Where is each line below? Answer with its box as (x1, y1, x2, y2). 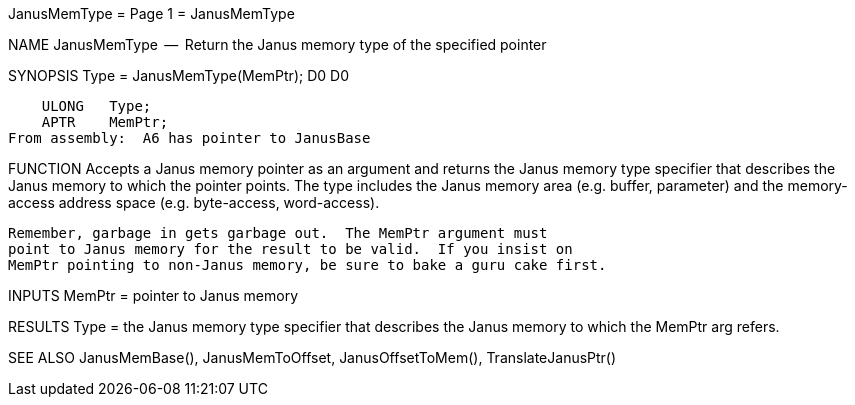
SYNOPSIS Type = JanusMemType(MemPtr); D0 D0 (8, 67, 349, 84)
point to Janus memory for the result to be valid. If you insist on (8, 241, 573, 257)
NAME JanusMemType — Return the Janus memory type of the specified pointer (8, 36, 547, 53)
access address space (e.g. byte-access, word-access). (8, 194, 380, 211)
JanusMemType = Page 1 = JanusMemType (8, 5, 295, 22)
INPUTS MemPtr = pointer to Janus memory (8, 287, 299, 304)
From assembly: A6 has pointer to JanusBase (8, 130, 371, 146)
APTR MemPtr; (41, 114, 169, 130)
